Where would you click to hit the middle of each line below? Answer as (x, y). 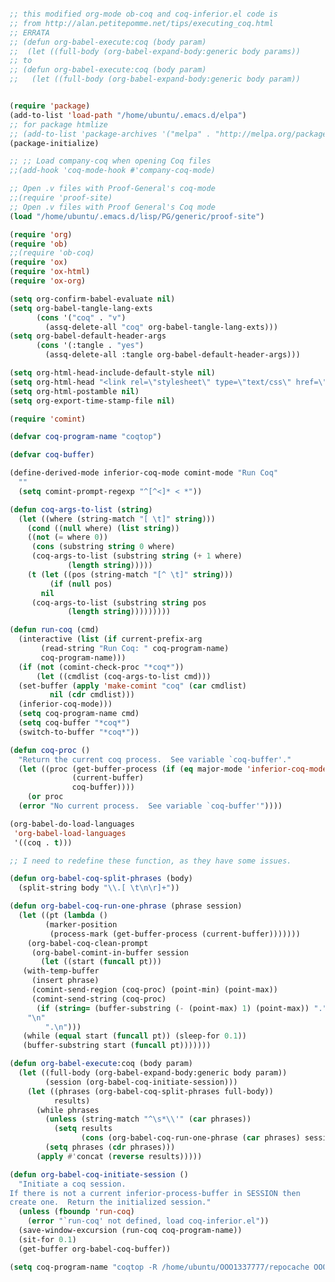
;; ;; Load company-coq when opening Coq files (110, 161)
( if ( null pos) (81, 584)
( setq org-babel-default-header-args (88, 336)
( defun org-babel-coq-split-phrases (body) (101, 879)
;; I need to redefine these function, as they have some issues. (150, 861)
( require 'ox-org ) (47, 281)
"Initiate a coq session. (72, 1184)
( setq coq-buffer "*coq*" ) (74, 723)
